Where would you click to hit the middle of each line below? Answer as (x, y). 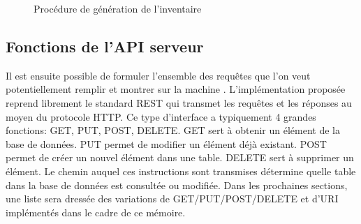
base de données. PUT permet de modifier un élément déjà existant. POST (166, 143)
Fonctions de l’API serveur (105, 46)
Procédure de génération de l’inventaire (118, 8)
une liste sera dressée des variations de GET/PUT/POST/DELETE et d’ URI (172, 199)
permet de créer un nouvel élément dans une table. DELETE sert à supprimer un (180, 157)
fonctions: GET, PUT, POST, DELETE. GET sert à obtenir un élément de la (173, 130)
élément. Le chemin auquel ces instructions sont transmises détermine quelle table (181, 171)
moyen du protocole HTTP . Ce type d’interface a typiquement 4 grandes (161, 116)
